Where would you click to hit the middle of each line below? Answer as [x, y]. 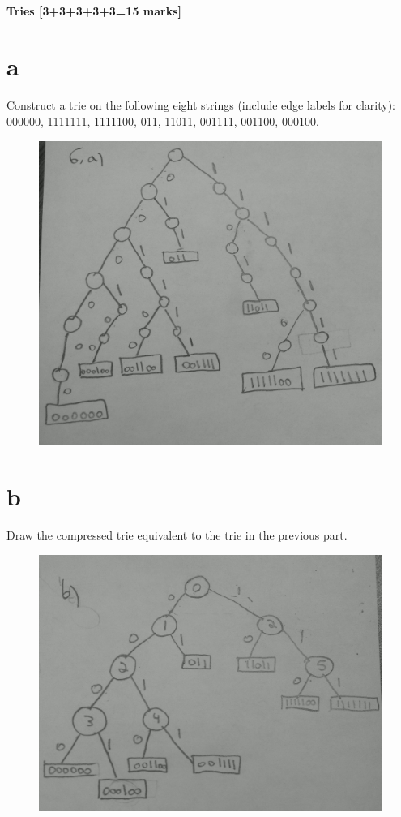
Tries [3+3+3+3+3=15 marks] [94, 10]
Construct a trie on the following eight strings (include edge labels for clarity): [201, 105]
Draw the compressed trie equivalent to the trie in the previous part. [177, 535]
